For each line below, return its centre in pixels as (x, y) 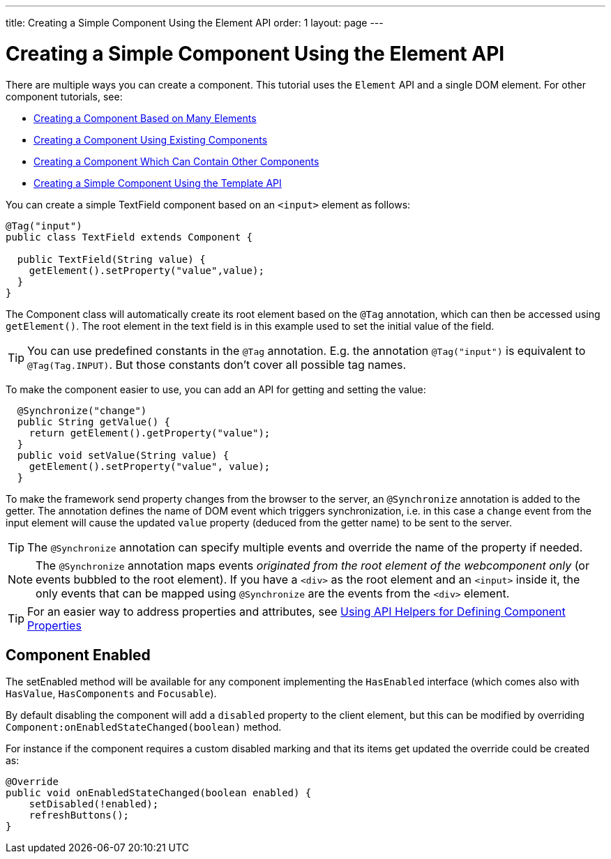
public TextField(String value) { (111, 259)
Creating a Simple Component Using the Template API (158, 183)
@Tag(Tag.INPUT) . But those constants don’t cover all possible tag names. (217, 364)
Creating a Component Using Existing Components (151, 139)
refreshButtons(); (79, 815)
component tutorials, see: (64, 96)
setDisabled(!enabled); (94, 804)
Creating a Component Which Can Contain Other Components (176, 161)
